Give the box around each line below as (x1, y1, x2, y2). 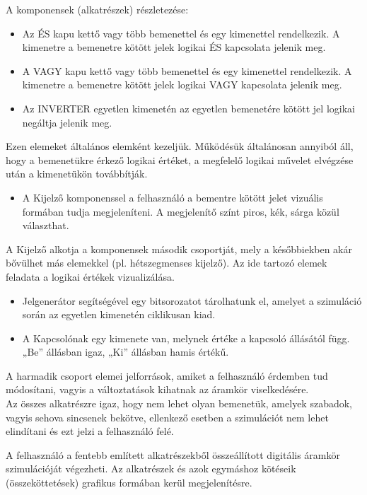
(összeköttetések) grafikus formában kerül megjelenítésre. (6, 475, 252, 490)
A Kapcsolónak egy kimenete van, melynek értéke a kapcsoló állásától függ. (22, 330, 350, 345)
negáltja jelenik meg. (22, 115, 112, 129)
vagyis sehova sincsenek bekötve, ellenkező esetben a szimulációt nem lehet (6, 409, 329, 424)
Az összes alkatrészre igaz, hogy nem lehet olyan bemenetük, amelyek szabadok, (6, 396, 352, 411)
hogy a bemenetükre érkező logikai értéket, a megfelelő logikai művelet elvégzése (6, 152, 354, 167)
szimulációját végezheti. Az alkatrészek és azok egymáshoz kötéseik (6, 461, 296, 476)
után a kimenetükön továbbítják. (6, 166, 148, 181)
